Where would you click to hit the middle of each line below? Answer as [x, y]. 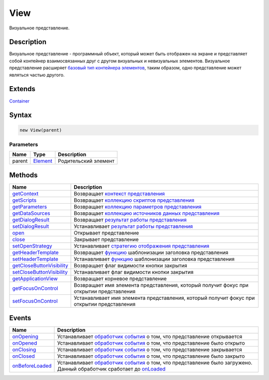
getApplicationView [35, 278]
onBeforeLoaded [32, 366]
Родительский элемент [86, 161]
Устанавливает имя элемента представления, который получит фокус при [164, 298]
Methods [23, 175]
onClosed [23, 356]
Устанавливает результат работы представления [134, 226]
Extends [22, 89]
